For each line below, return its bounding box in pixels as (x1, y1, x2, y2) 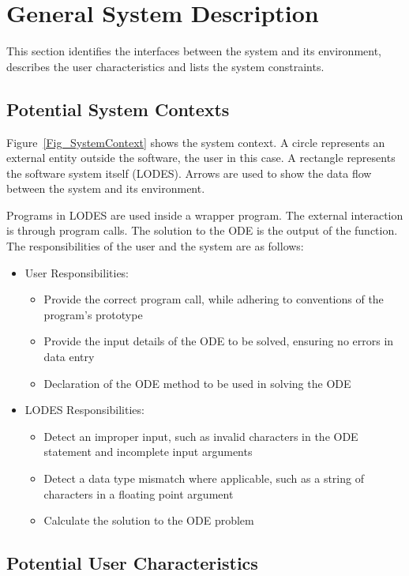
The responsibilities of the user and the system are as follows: (6, 238, 304, 254)
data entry (43, 348, 95, 365)
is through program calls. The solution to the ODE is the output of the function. (6, 222, 398, 239)
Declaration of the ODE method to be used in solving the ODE (43, 375, 351, 391)
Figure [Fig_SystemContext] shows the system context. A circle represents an (6, 134, 385, 150)
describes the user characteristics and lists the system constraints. (6, 58, 325, 74)
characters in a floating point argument (43, 485, 234, 502)
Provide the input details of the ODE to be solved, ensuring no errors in (43, 333, 394, 349)
